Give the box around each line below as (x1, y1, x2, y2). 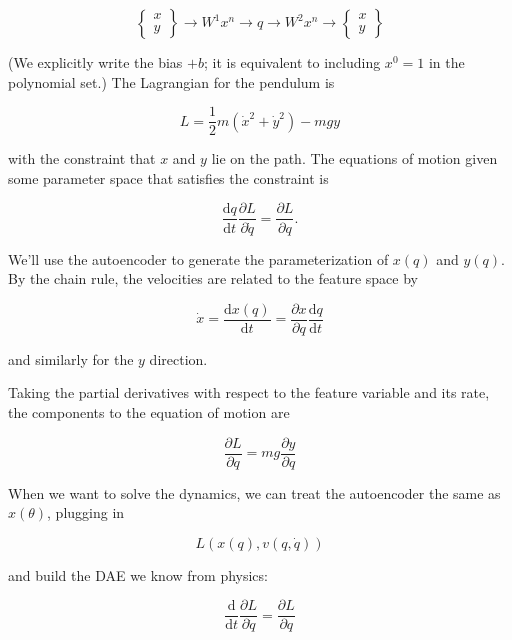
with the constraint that (8, 148, 156, 169)
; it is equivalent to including (203, 52, 381, 72)
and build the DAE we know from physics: (8, 564, 268, 585)
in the (428, 52, 465, 72)
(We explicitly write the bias (8, 52, 183, 72)
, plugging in (47, 502, 125, 523)
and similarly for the (8, 348, 134, 369)
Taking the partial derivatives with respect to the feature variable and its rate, (8, 382, 490, 403)
